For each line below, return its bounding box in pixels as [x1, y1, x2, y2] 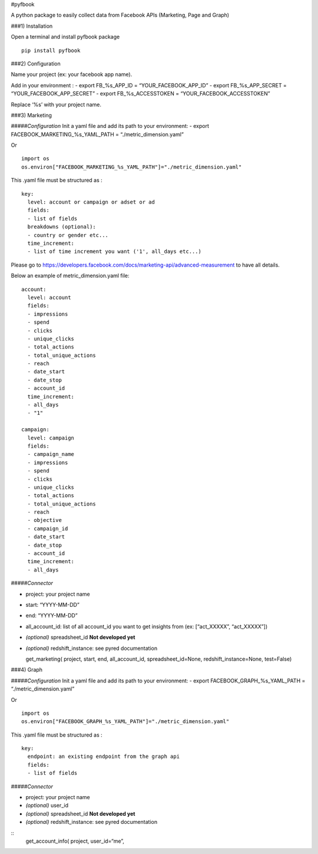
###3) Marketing [11, 111, 52, 119]
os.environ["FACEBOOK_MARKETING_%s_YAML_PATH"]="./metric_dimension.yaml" [21, 163, 242, 170]
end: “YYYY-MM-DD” [25, 612, 78, 619]
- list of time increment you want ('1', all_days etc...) [27, 248, 201, 255]
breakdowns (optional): [27, 224, 97, 230]
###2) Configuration [11, 60, 61, 67]
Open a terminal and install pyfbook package [11, 33, 120, 41]
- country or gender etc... [27, 232, 109, 238]
